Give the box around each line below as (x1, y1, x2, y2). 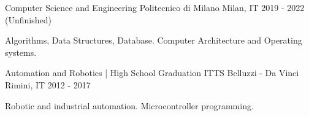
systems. (5, 45, 37, 58)
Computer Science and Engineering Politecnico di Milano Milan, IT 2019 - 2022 (5, 1, 305, 14)
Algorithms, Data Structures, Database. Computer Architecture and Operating (5, 34, 302, 47)
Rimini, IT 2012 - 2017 (5, 78, 91, 91)
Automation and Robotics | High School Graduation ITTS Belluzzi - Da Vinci (5, 66, 299, 79)
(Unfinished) (5, 13, 51, 26)
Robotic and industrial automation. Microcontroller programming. (5, 99, 254, 112)
